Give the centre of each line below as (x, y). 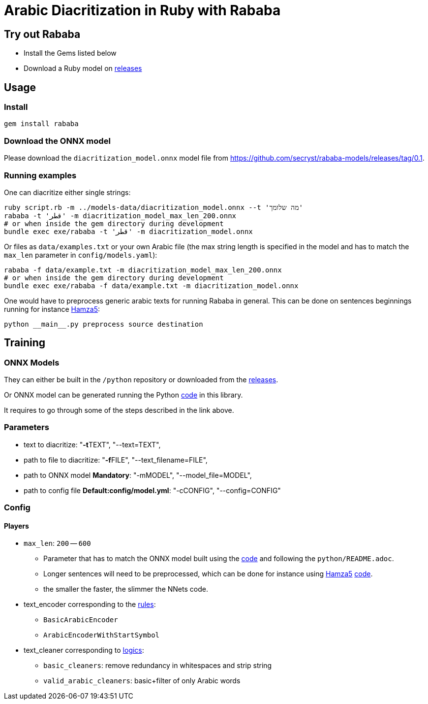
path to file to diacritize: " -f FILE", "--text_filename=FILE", (116, 460)
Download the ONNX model (57, 141)
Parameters (27, 427)
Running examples (40, 175)
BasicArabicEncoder (81, 620)
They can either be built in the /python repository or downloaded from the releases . (141, 380)
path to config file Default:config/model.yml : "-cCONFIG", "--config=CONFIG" (152, 490)
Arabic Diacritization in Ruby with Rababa (142, 10)
